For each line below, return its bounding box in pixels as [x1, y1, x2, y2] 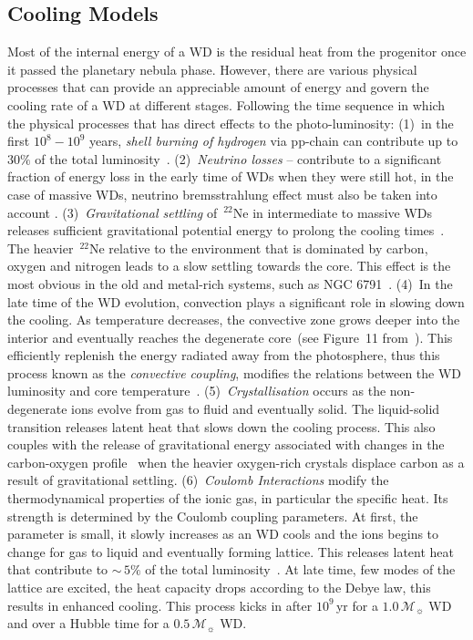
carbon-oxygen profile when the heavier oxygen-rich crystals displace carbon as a [7, 452, 465, 471]
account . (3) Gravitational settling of [7, 202, 218, 222]
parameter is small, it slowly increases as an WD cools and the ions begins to [7, 524, 439, 543]
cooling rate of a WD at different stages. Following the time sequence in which [7, 95, 446, 114]
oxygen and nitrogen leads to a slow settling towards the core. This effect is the [7, 256, 451, 275]
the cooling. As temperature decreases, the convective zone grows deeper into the [7, 310, 460, 329]
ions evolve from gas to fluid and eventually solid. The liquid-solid [71, 399, 440, 418]
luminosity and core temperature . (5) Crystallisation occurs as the [7, 381, 386, 400]
